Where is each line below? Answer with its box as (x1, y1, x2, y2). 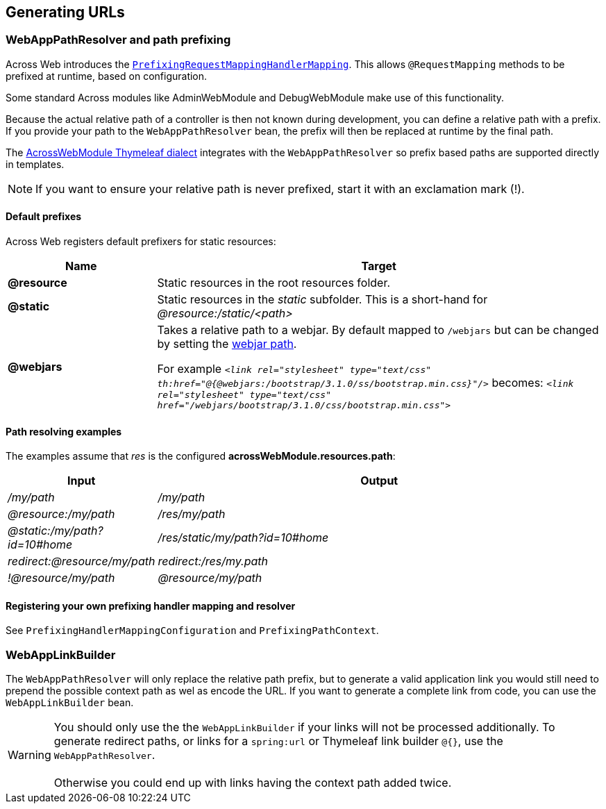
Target (361, 259, 396, 274)
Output (360, 474, 398, 488)
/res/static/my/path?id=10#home (158, 531, 329, 545)
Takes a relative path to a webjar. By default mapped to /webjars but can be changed (157, 323, 599, 337)
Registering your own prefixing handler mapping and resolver (6, 599, 296, 612)
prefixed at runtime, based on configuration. (6, 69, 208, 82)
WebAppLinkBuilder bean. (6, 697, 134, 709)
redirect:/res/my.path (158, 554, 269, 569)
